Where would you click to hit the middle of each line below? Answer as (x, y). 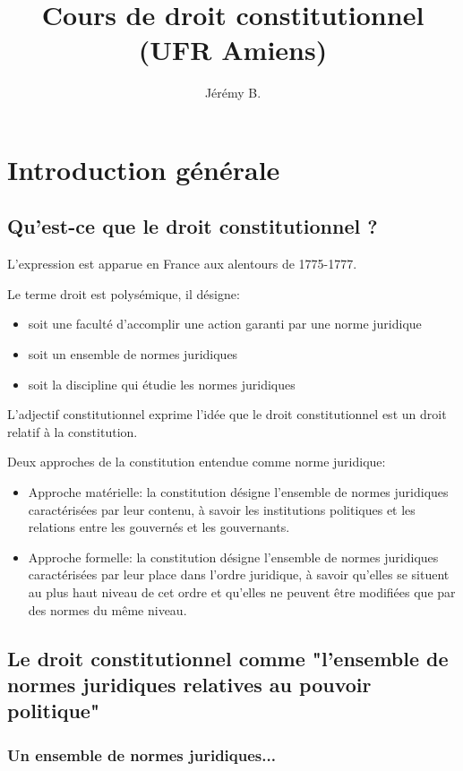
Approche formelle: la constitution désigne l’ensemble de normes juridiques (233, 557)
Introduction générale (144, 169)
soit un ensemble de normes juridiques (133, 354)
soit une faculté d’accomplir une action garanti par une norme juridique (225, 324)
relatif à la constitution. (73, 431)
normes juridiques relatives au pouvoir (189, 684)
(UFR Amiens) (233, 50)
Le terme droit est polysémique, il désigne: (124, 293)
